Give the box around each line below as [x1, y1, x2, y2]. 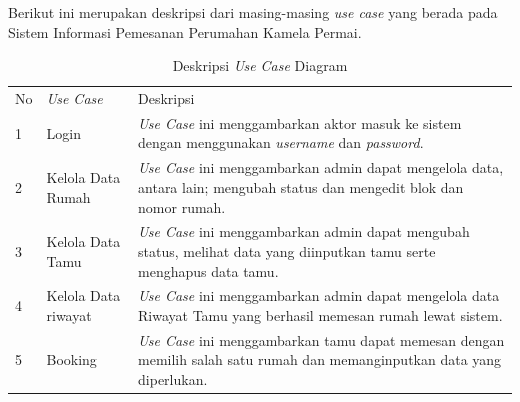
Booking [46, 349, 97, 370]
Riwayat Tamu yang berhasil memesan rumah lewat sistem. [138, 304, 503, 325]
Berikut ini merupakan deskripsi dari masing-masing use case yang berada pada [8, 2, 498, 22]
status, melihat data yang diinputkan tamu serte [138, 240, 436, 261]
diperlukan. [138, 369, 208, 389]
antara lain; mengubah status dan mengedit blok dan [138, 176, 464, 197]
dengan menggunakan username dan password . [138, 132, 424, 153]
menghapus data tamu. [138, 260, 279, 281]
